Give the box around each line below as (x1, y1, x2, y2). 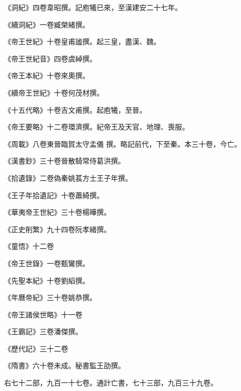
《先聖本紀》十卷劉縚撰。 (4, 275, 89, 285)
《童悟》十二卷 (4, 241, 54, 251)
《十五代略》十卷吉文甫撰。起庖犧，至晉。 (4, 104, 146, 115)
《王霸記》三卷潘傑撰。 (4, 326, 82, 337)
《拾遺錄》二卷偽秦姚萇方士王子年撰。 (4, 172, 132, 183)
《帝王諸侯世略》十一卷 (4, 309, 82, 319)
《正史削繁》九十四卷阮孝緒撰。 (4, 223, 111, 234)
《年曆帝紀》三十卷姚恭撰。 (4, 292, 97, 303)
